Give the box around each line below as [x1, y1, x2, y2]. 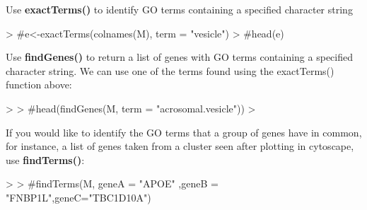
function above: [6, 77, 72, 92]
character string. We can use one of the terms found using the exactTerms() [6, 63, 334, 78]
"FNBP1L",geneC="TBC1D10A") [6, 189, 151, 204]
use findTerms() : [6, 152, 85, 167]
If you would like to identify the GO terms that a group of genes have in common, [6, 124, 362, 139]
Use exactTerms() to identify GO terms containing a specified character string [6, 2, 353, 16]
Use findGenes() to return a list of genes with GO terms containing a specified [6, 49, 353, 64]
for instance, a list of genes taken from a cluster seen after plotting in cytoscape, [6, 139, 354, 153]
